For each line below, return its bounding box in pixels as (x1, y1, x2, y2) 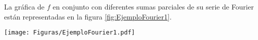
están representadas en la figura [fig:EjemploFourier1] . (4, 11, 172, 21)
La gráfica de (4, 1, 45, 11)
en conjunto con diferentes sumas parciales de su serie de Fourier (52, 1, 254, 11)
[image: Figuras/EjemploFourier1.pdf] (4, 29, 135, 36)
